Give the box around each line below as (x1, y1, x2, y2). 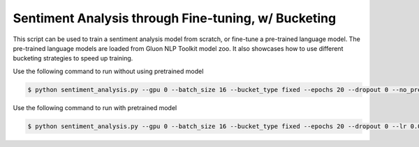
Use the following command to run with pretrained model (13, 103, 177, 111)
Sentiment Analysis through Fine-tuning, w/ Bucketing (13, 10, 337, 26)
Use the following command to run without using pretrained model (13, 67, 204, 75)
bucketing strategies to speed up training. (13, 54, 133, 63)
